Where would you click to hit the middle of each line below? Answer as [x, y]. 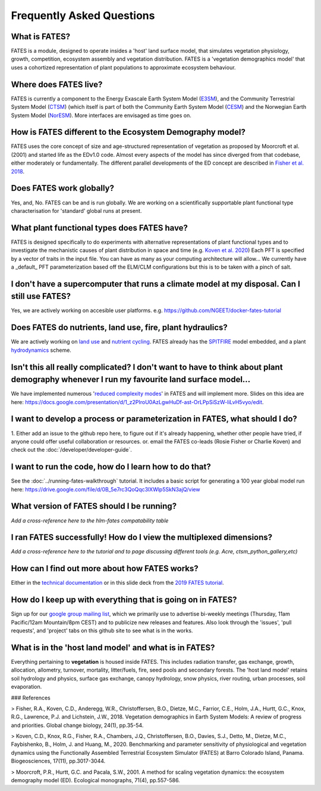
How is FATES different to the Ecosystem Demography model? [128, 132]
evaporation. [26, 687]
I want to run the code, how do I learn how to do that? [111, 467]
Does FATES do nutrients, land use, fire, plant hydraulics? [119, 328]
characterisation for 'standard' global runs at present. [76, 210]
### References [31, 698]
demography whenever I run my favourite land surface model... [131, 379]
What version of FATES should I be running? [94, 506]
